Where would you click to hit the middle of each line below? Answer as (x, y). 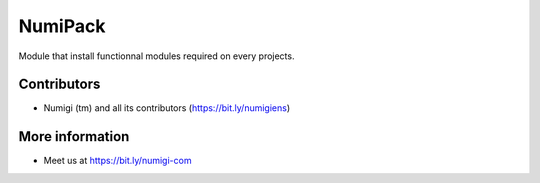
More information (74, 136)
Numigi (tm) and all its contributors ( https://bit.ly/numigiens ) (167, 108)
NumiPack (62, 26)
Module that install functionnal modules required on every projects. (156, 56)
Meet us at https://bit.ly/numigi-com (117, 161)
